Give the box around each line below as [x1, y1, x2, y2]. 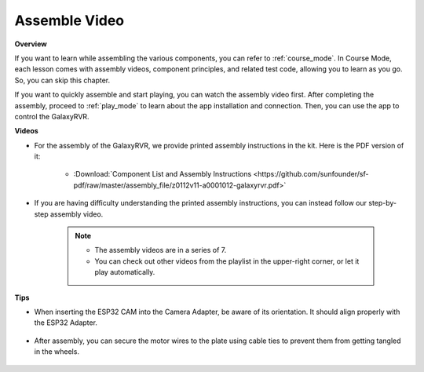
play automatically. [94, 268, 155, 277]
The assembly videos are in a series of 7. [94, 246, 227, 255]
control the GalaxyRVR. [14, 111, 90, 121]
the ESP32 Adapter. [34, 318, 98, 327]
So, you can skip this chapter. [14, 75, 111, 85]
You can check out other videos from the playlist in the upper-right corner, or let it [94, 256, 360, 266]
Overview [14, 39, 47, 49]
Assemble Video [14, 12, 125, 29]
